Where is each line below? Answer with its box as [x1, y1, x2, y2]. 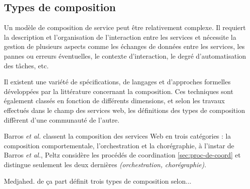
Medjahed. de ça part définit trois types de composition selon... [4, 175, 191, 186]
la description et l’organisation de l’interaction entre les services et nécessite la [4, 31, 236, 42]
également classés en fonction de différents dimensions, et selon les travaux [4, 95, 225, 106]
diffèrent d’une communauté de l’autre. [4, 114, 120, 125]
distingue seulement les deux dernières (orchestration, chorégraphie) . [4, 159, 206, 169]
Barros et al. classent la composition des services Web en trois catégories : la [4, 131, 231, 141]
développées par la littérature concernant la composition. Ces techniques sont [4, 86, 234, 96]
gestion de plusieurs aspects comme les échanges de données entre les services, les [4, 41, 245, 51]
